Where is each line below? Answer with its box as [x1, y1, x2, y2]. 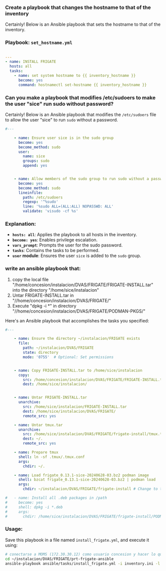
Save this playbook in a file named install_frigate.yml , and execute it [5, 537, 149, 543]
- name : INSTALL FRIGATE [5, 59, 56, 64]
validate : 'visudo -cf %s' [23, 209, 79, 214]
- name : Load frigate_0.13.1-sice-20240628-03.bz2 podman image [14, 473, 149, 478]
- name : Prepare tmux [14, 450, 58, 455]
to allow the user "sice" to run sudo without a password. [5, 117, 119, 123]
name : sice [23, 154, 45, 159]
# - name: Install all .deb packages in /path [5, 496, 107, 501]
